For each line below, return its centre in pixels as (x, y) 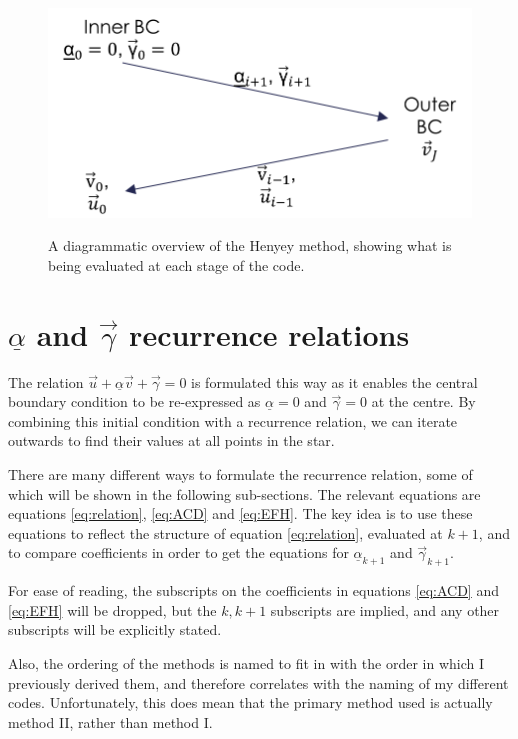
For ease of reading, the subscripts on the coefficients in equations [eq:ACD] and (253, 590)
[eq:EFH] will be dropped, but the (112, 609)
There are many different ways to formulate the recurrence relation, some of (240, 474)
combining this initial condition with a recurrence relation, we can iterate (233, 420)
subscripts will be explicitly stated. (115, 629)
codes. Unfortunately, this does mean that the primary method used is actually (250, 702)
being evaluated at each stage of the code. (176, 264)
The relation (46, 381)
